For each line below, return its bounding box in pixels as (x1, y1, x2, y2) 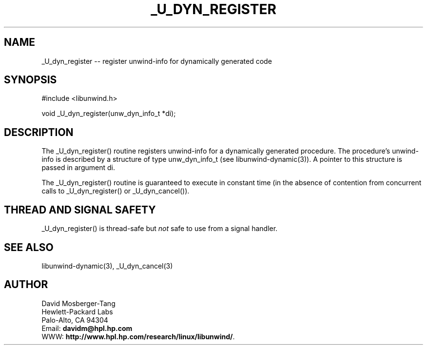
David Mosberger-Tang (41, 299, 116, 308)
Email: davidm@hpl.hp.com (41, 324, 133, 332)
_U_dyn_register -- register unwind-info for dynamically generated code (41, 57, 272, 65)
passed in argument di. (41, 163, 115, 172)
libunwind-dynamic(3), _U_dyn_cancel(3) (41, 261, 173, 270)
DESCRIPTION (4, 126, 74, 138)
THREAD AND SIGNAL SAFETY (4, 203, 156, 216)
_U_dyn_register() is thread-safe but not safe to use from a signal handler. (41, 224, 278, 233)
